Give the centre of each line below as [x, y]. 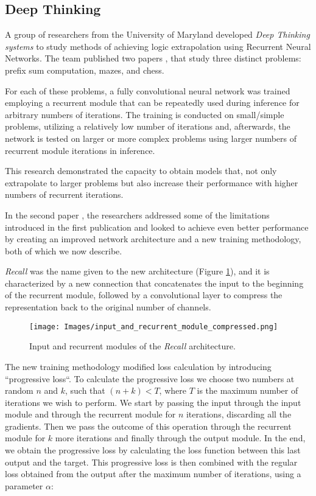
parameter [24, 485]
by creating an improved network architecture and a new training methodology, [153, 239]
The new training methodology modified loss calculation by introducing [138, 366]
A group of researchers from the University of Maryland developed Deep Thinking [157, 34]
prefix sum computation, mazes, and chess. [85, 70]
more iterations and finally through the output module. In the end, [180, 438]
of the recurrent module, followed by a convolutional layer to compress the [144, 295]
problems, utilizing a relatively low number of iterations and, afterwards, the [148, 126]
